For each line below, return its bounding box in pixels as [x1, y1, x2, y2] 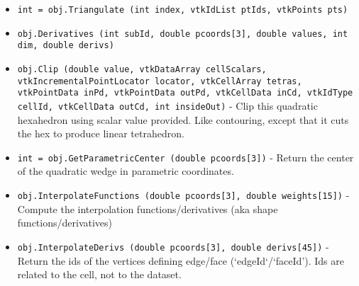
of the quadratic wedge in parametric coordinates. [17, 164, 234, 178]
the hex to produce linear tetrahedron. [17, 126, 184, 141]
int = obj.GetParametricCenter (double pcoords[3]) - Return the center [17, 149, 354, 164]
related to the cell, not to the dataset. [17, 267, 182, 282]
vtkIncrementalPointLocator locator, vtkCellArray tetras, [17, 76, 302, 86]
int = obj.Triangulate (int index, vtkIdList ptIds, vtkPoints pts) [17, 5, 348, 15]
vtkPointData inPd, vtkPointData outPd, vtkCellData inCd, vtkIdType [17, 88, 353, 98]
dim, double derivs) [17, 40, 114, 51]
